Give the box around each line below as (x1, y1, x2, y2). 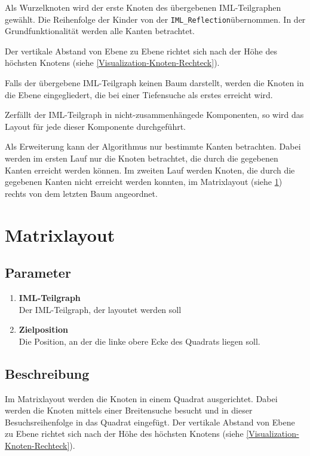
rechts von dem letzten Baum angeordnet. (5, 187, 158, 199)
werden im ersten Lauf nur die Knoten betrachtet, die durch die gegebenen (5, 152, 278, 164)
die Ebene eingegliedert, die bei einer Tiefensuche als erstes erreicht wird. (5, 88, 273, 101)
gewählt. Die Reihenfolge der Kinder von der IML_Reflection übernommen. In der (5, 13, 306, 25)
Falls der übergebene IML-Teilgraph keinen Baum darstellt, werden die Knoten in (5, 77, 304, 89)
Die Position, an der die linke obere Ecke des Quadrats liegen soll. (19, 335, 260, 347)
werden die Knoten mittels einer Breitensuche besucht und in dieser (5, 404, 253, 417)
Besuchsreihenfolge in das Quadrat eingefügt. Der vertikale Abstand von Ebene (5, 415, 295, 428)
